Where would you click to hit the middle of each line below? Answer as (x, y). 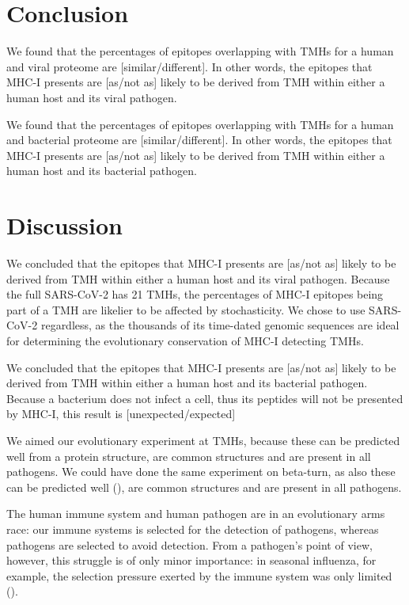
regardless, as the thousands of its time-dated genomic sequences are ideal (220, 325)
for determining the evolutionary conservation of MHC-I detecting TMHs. (185, 340)
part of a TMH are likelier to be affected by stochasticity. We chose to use (186, 309)
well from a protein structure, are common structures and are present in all (189, 456)
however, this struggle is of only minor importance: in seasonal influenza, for (191, 560)
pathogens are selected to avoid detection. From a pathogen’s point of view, (189, 544)
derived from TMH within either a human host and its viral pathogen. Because (198, 278)
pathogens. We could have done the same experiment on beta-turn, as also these (201, 472)
